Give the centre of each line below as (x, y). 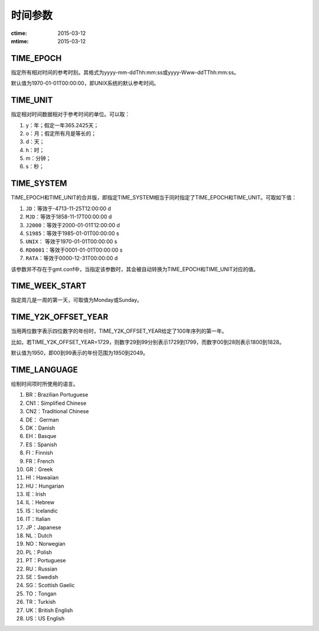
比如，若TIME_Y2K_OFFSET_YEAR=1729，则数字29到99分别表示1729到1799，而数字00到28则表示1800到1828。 (148, 342)
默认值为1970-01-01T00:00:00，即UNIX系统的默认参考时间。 (85, 83)
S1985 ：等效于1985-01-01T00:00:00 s (72, 233)
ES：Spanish (41, 445)
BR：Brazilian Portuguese (57, 395)
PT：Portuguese (46, 561)
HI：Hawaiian (42, 478)
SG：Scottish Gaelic (50, 585)
